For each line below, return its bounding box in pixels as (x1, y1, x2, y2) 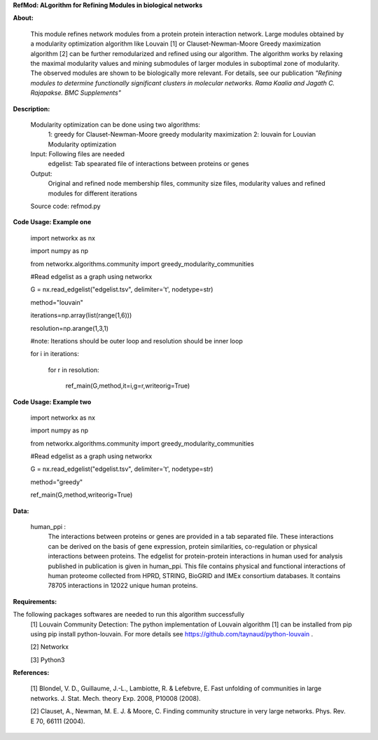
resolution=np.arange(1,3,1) (30, 324, 108, 332)
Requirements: (13, 597, 57, 605)
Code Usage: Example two (13, 397, 92, 406)
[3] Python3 (30, 655, 65, 664)
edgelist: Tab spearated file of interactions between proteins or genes (48, 160, 249, 168)
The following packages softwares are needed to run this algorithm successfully (13, 610, 245, 619)
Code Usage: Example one (13, 218, 92, 226)
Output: (30, 169, 52, 178)
